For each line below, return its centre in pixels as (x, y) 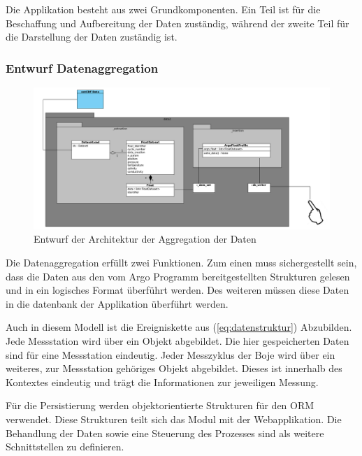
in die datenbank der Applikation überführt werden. (117, 303)
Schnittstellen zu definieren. (65, 447)
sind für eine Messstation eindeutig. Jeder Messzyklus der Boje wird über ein (171, 354)
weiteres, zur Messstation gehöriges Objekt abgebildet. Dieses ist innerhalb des (174, 368)
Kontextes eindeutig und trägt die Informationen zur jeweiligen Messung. (162, 382)
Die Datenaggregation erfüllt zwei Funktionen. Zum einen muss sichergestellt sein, (181, 263)
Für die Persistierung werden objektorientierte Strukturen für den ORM (160, 405)
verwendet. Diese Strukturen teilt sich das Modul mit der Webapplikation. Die (174, 419)
